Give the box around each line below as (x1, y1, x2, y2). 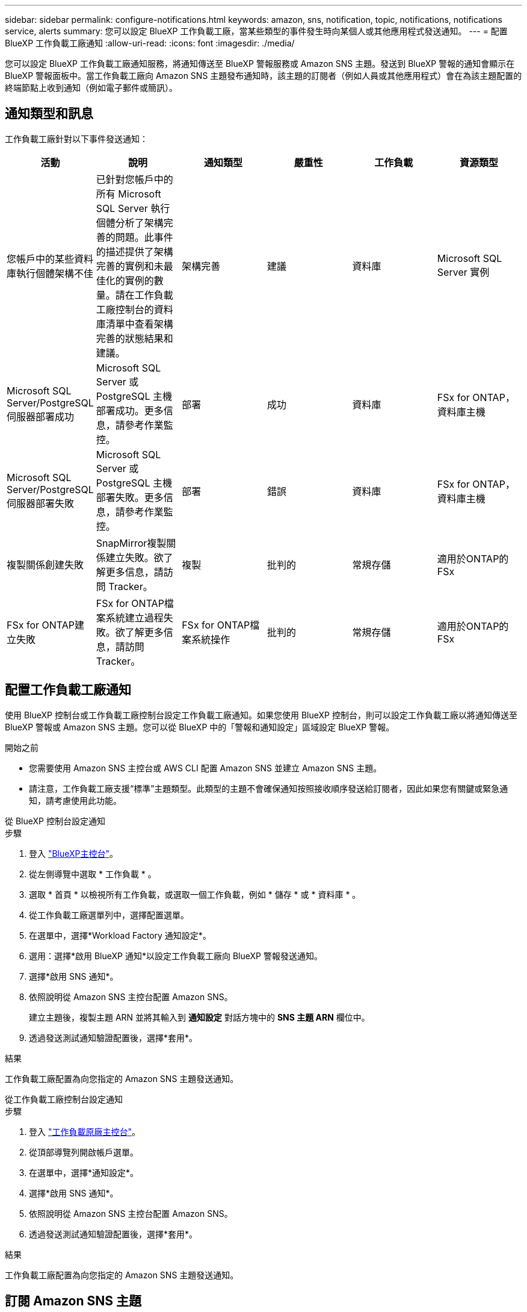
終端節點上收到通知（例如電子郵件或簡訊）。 (5, 82, 177, 93)
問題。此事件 (115, 231, 173, 243)
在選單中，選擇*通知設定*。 (29, 1167, 139, 1178)
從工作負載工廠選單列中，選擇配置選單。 (29, 909, 189, 920)
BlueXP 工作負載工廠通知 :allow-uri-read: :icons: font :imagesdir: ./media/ (5, 38, 295, 48)
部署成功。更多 (96, 404, 164, 417)
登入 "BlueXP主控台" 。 (29, 848, 119, 859)
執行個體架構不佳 (16, 267, 94, 279)
